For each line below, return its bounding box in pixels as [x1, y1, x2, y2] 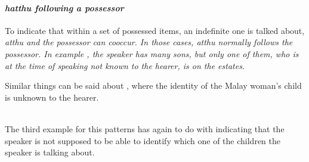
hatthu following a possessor [5, 1, 124, 14]
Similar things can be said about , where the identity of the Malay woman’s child [5, 79, 302, 92]
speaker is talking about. [5, 146, 95, 158]
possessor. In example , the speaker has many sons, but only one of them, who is [5, 47, 299, 60]
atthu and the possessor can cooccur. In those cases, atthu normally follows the [5, 36, 293, 48]
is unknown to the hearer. [5, 91, 99, 103]
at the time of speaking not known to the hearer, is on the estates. [5, 59, 245, 71]
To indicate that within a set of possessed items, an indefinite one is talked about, [5, 24, 305, 36]
